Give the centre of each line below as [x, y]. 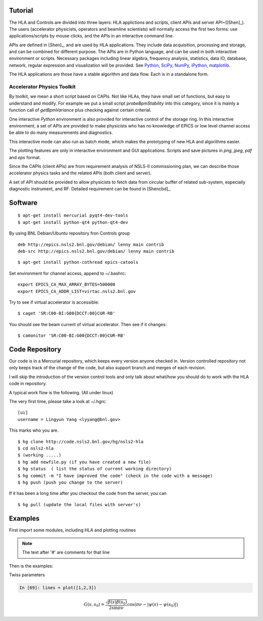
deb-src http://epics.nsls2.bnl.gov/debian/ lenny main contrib [96, 251]
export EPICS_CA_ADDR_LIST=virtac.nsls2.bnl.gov [77, 291]
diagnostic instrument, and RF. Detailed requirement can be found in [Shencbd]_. [90, 189]
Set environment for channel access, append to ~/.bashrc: [67, 273]
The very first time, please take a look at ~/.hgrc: [58, 402]
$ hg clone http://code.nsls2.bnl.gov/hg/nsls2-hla [81, 441]
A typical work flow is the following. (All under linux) [61, 392]
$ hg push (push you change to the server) [70, 482]
